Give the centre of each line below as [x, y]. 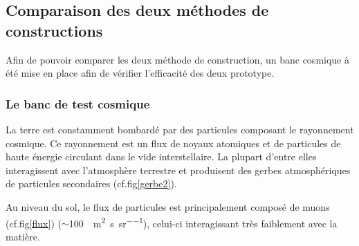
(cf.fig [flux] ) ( [34, 223]
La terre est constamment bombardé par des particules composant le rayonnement [180, 129]
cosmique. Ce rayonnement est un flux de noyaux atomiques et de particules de [173, 143]
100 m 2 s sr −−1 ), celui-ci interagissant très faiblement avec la [203, 222]
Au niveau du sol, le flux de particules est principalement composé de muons [168, 206]
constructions [54, 30]
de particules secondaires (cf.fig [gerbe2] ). [91, 183]
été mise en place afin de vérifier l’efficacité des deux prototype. [140, 73]
